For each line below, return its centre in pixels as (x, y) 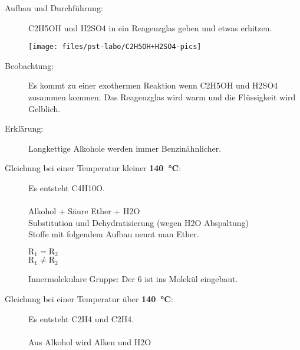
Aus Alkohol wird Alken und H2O (90, 341)
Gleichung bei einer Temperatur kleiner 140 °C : (93, 168)
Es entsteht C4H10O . (67, 188)
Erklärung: (24, 128)
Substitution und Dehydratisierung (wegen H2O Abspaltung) (139, 222)
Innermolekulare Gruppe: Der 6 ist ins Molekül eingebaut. (133, 279)
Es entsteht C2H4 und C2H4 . (81, 318)
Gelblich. (44, 108)
